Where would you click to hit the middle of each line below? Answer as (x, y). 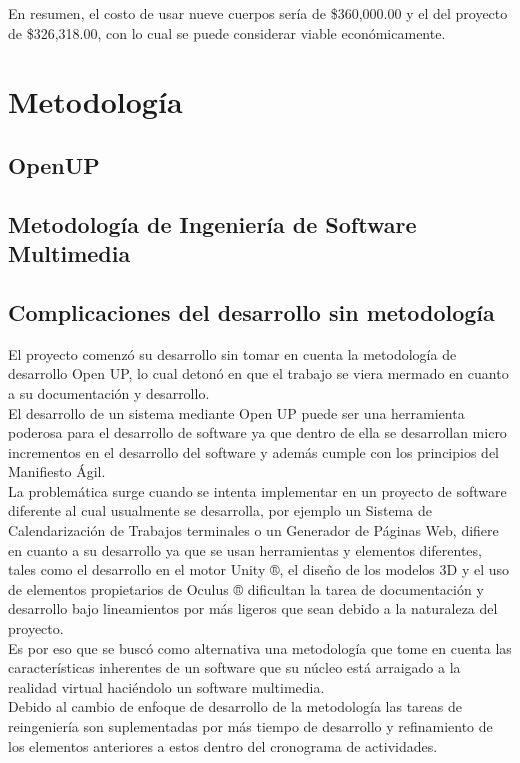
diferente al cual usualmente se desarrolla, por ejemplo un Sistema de (220, 510)
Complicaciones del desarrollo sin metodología (251, 311)
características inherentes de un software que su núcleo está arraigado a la (234, 667)
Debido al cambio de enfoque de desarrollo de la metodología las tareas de (235, 706)
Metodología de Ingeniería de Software (212, 223)
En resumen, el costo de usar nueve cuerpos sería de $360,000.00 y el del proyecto (258, 13)
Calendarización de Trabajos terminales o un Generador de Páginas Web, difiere (253, 530)
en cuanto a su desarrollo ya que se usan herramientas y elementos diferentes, (245, 549)
